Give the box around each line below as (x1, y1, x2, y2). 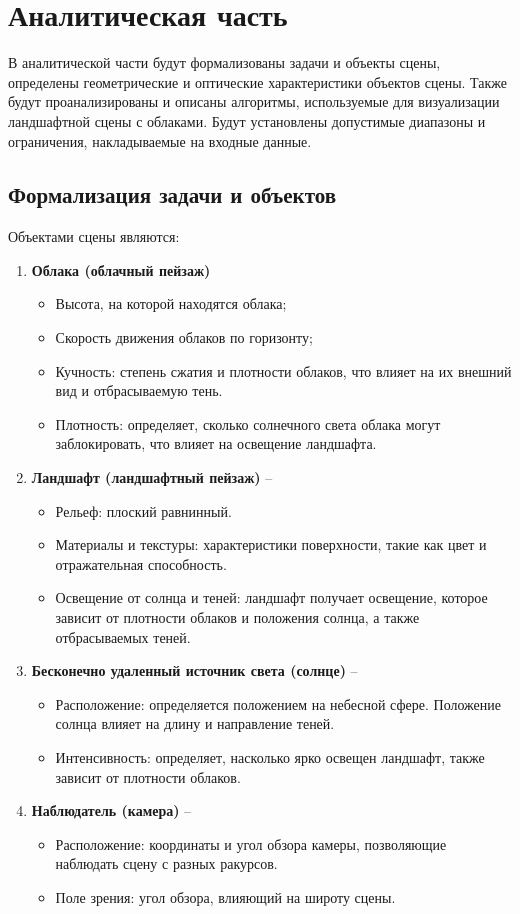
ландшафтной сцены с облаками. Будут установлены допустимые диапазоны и (8, 110, 486, 131)
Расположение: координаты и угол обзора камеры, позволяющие (55, 833, 447, 854)
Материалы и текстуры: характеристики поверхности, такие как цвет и (55, 534, 487, 555)
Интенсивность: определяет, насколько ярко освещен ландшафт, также (55, 746, 485, 767)
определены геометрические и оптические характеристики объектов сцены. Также (8, 71, 508, 92)
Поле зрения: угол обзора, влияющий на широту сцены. (55, 886, 396, 907)
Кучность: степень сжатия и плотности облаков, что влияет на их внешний (55, 360, 512, 381)
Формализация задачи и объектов (8, 179, 337, 210)
